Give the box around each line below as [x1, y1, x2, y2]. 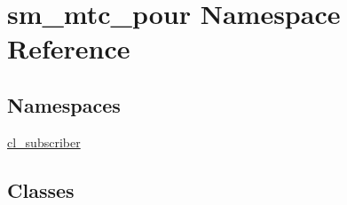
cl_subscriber [7, 132, 81, 151]
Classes [7, 176, 75, 203]
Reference [7, 30, 130, 67]
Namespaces [7, 91, 121, 118]
